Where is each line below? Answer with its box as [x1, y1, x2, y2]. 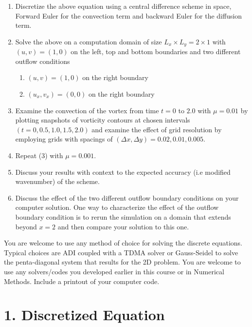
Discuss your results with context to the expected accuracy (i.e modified [15, 166, 231, 177]
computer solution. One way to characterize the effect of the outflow [15, 202, 219, 212]
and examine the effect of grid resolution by [91, 124, 222, 134]
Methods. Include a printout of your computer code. [4, 276, 160, 286]
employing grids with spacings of [15, 134, 113, 144]
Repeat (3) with [15, 150, 63, 160]
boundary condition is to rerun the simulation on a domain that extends [15, 211, 231, 222]
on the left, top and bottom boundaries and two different [71, 46, 241, 57]
